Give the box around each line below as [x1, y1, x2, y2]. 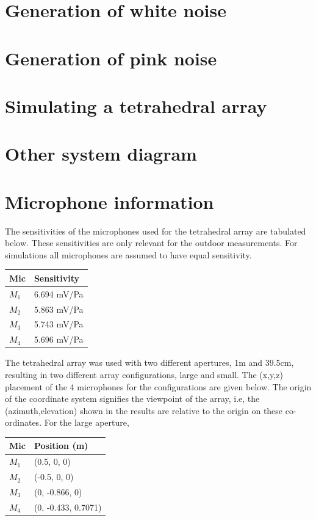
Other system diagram [5, 141, 197, 166]
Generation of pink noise [5, 45, 217, 70]
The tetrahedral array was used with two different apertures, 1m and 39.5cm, [5, 356, 294, 369]
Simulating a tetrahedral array [5, 93, 267, 118]
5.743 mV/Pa [34, 318, 84, 330]
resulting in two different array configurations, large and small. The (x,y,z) [5, 368, 283, 381]
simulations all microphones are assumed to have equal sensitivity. [5, 248, 252, 261]
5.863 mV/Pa [34, 302, 84, 315]
